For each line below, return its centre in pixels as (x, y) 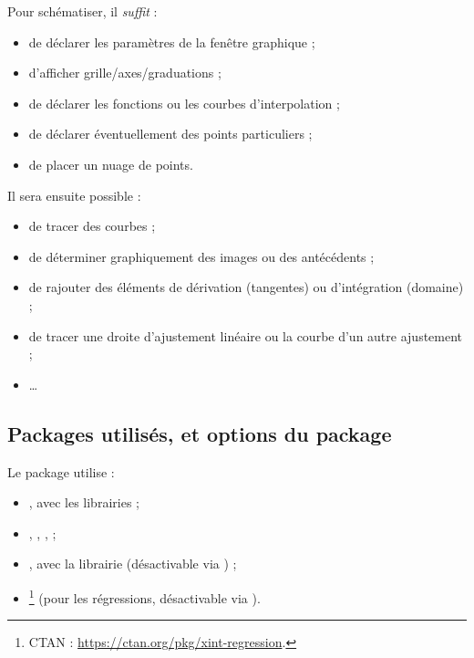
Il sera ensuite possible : (74, 195)
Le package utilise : (61, 471)
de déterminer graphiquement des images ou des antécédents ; (201, 256)
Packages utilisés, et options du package (200, 433)
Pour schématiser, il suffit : (82, 11)
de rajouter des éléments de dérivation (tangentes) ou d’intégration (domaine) (246, 287)
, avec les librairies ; (84, 502)
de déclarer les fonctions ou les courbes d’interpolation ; (184, 103)
